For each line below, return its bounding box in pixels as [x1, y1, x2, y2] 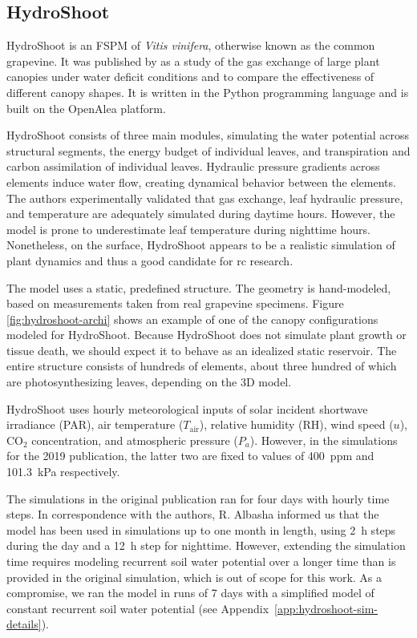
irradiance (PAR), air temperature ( [6, 416, 184, 433]
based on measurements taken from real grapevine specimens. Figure [6, 295, 344, 312]
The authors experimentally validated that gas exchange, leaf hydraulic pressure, [6, 189, 403, 206]
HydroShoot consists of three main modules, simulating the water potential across [6, 127, 409, 143]
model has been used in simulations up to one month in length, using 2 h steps [6, 521, 396, 538]
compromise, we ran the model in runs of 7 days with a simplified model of [6, 584, 374, 601]
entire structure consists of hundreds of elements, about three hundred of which [6, 357, 397, 374]
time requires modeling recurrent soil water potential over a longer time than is [6, 553, 396, 570]
